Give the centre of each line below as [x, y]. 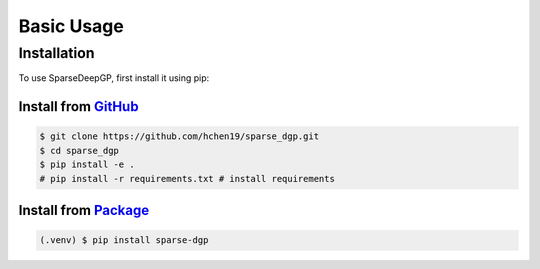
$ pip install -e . [87, 164]
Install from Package [84, 210]
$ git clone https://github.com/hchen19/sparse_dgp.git [179, 136]
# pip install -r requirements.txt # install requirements [187, 178]
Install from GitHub [78, 106]
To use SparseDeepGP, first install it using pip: [114, 78]
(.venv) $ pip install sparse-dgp [124, 240]
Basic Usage [71, 26]
